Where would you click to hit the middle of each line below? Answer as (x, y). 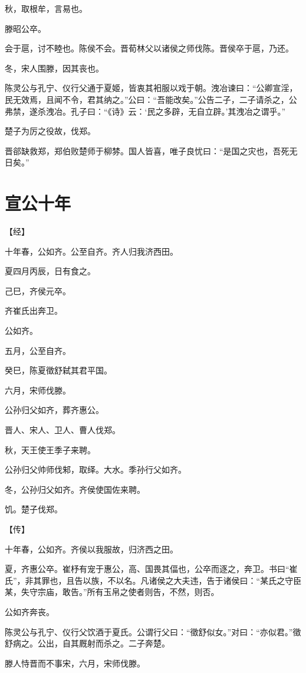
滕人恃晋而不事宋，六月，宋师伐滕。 (75, 663)
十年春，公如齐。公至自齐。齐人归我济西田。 (91, 251)
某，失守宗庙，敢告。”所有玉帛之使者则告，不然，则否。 (112, 592)
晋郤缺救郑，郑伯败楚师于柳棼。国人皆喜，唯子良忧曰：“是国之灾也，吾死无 (151, 150)
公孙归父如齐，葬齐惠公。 (54, 410)
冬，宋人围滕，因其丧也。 (54, 68)
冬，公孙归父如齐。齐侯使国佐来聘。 (75, 489)
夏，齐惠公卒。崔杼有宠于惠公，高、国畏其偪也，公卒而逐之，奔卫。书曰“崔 (151, 569)
